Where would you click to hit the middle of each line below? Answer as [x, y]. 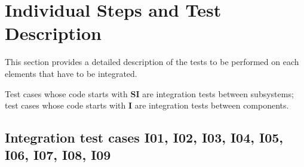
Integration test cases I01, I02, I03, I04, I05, [144, 137]
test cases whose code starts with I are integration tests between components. [147, 105]
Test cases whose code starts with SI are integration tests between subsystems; [149, 93]
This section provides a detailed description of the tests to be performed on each [152, 62]
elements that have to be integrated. [71, 73]
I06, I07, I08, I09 [58, 155]
